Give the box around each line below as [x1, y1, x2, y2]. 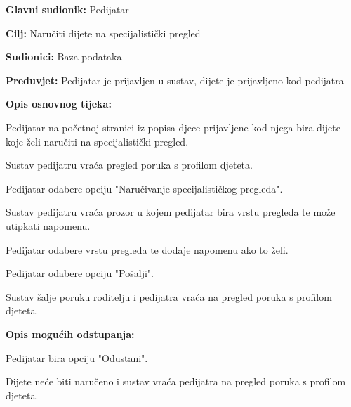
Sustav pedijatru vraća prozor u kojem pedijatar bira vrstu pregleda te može [6, 205, 336, 219]
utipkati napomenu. [6, 218, 91, 233]
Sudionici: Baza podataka [6, 49, 122, 64]
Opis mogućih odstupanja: [6, 326, 135, 341]
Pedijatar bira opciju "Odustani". [6, 350, 148, 365]
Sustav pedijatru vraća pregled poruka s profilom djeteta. [6, 157, 253, 172]
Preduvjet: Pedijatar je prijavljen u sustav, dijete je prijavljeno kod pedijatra [6, 72, 344, 87]
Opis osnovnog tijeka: [6, 96, 112, 111]
